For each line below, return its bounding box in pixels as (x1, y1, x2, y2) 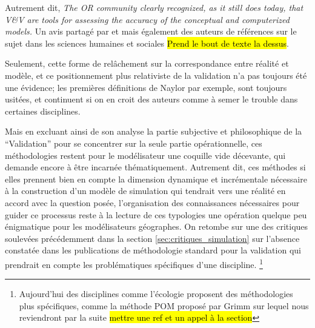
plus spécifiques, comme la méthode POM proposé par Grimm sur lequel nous (19, 299, 309, 312)
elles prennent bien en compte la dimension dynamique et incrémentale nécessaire (5, 172, 307, 185)
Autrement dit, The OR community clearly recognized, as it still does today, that (5, 1, 303, 13)
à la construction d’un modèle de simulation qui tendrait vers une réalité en (5, 184, 286, 197)
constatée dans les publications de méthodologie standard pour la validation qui (5, 244, 301, 256)
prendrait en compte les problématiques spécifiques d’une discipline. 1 (5, 256, 263, 270)
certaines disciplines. (5, 104, 81, 117)
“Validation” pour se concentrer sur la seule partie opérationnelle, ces (5, 136, 262, 149)
